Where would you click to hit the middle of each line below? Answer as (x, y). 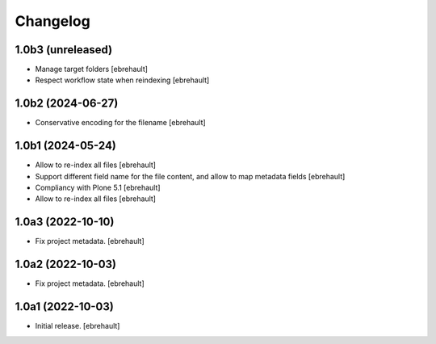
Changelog (52, 21)
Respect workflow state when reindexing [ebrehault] (122, 80)
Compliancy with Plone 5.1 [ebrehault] (98, 188)
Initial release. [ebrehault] (78, 326)
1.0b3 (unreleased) (64, 50)
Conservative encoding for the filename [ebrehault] (120, 123)
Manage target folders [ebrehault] (92, 69)
